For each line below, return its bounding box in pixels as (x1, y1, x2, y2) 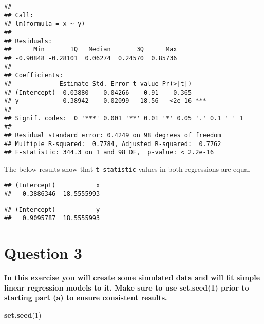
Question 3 (4, 242, 82, 263)
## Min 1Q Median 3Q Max (4, 46, 177, 53)
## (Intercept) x (4, 182, 100, 189)
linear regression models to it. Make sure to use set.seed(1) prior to (4, 282, 249, 293)
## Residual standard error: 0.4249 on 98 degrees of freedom (4, 131, 221, 139)
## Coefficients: (4, 71, 63, 79)
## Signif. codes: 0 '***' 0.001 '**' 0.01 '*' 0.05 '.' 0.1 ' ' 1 (4, 114, 243, 122)
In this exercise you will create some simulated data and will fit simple (4, 272, 260, 283)
